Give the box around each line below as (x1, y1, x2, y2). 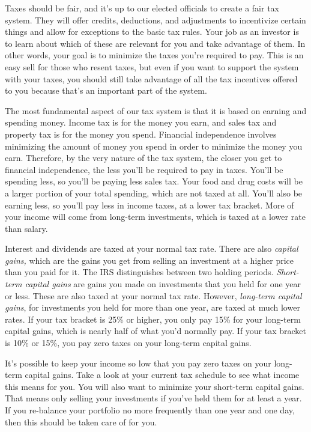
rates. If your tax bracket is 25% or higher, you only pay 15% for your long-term (5, 312, 301, 325)
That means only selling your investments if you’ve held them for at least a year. (5, 392, 302, 404)
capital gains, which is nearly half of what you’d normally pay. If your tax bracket (5, 324, 307, 337)
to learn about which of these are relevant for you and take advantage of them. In (5, 37, 306, 49)
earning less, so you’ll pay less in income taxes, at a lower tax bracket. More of (5, 198, 294, 211)
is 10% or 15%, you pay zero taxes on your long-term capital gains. (5, 336, 252, 349)
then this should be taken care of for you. (5, 415, 157, 428)
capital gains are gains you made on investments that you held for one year (25, 278, 301, 290)
